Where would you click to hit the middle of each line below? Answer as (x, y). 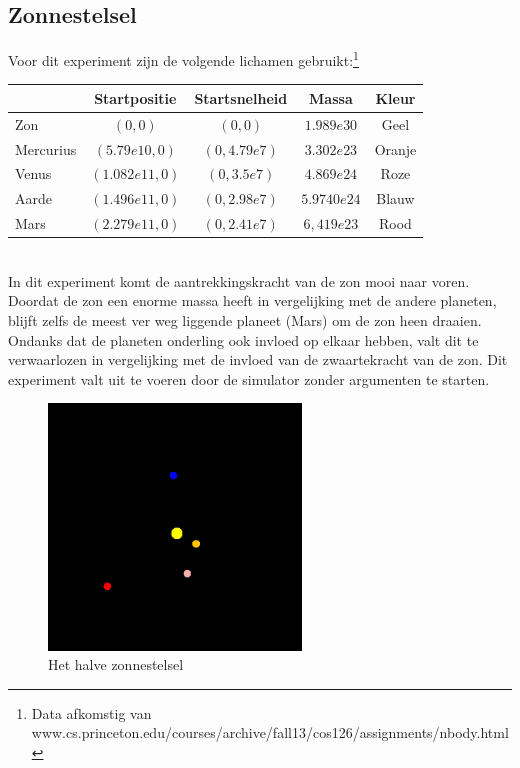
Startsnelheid (241, 97)
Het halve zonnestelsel (116, 664)
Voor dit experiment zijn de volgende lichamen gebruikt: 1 (183, 58)
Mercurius (46, 148)
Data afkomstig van (91, 712)
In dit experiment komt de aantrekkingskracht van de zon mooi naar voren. (239, 280)
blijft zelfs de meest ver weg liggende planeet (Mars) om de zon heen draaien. (245, 320)
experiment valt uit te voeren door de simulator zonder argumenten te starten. (249, 378)
